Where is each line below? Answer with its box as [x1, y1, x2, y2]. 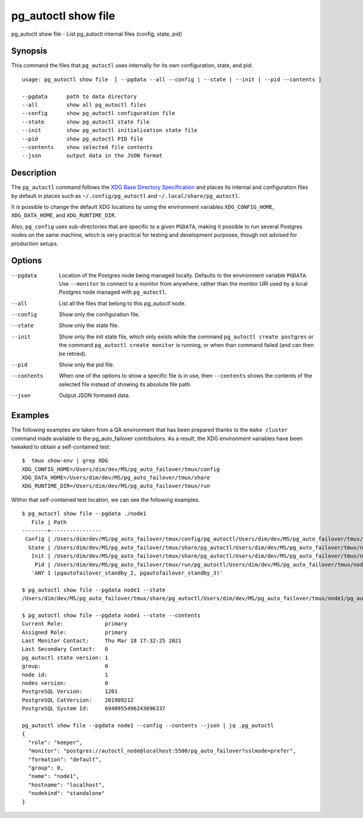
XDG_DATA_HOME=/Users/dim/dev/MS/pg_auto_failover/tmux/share [22, 474, 211, 481]
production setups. [11, 240, 59, 247]
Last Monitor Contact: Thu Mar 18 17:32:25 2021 [22, 638, 181, 644]
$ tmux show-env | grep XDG [22, 457, 108, 464]
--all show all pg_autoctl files [22, 102, 146, 108]
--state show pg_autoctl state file [22, 118, 150, 125]
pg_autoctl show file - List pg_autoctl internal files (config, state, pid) [11, 30, 183, 38]
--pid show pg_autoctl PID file [22, 135, 143, 142]
